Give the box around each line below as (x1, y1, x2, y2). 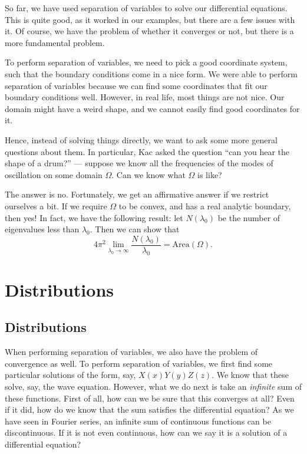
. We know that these (212, 369, 289, 381)
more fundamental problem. (5, 36, 105, 48)
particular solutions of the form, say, (5, 369, 136, 381)
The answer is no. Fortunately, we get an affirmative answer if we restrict (5, 188, 269, 200)
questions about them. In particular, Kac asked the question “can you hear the (5, 145, 290, 157)
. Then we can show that (90, 223, 180, 235)
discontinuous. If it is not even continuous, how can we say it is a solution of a (5, 426, 288, 439)
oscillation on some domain (5, 168, 103, 180)
